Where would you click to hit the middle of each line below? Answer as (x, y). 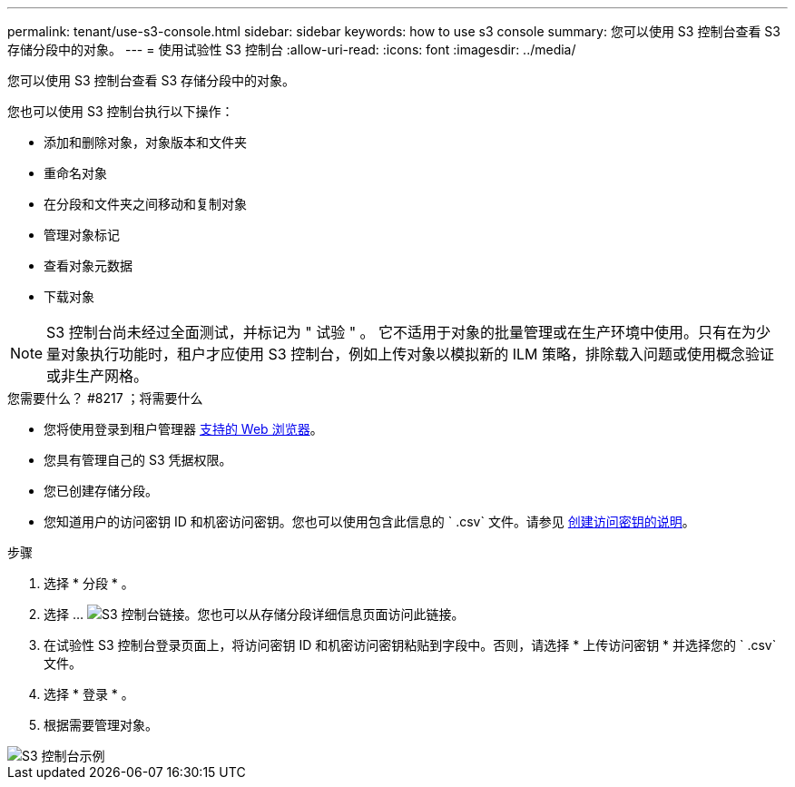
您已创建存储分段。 (101, 491)
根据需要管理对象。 (101, 725)
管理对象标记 (82, 235)
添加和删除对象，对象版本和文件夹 (145, 142)
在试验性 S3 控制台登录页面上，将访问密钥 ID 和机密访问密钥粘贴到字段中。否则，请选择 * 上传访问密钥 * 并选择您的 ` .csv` (410, 645)
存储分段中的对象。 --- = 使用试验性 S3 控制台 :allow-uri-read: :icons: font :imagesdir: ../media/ (292, 49)
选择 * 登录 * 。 (89, 694)
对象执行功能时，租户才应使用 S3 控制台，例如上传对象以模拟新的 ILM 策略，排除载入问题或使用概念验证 (418, 354)
